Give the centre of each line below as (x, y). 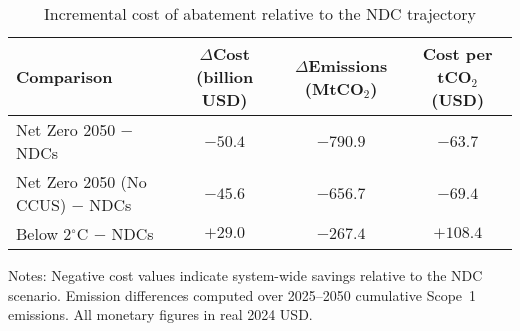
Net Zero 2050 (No (81, 181)
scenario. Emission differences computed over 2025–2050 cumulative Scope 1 (242, 294)
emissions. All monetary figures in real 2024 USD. (160, 314)
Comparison (64, 76)
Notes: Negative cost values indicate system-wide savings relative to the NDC (245, 275)
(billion (225, 76)
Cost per (457, 53)
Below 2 (44, 233)
